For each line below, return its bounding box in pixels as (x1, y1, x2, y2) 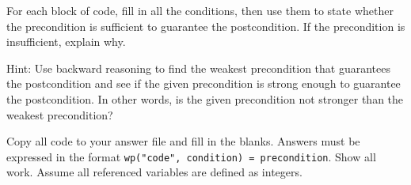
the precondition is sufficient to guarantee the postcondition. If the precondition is (6, 17, 405, 34)
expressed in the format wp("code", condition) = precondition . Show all (6, 148, 376, 164)
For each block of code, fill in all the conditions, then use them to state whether (6, 2, 394, 18)
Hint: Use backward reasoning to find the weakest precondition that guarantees (6, 59, 391, 76)
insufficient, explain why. (6, 33, 126, 50)
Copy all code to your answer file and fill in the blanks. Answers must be (6, 133, 360, 149)
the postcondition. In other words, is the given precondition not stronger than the (6, 90, 404, 107)
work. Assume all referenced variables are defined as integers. (6, 164, 303, 180)
